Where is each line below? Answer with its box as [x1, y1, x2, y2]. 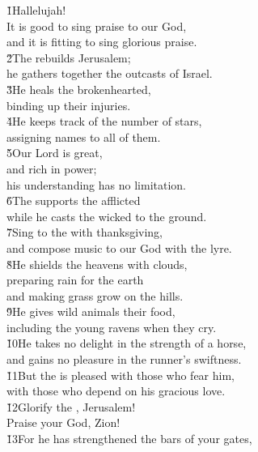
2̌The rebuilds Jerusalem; [6, 49, 131, 66]
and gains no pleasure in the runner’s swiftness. [6, 351, 242, 368]
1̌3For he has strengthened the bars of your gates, [6, 430, 252, 447]
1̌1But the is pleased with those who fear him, [6, 366, 235, 383]
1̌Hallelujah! [6, 2, 66, 18]
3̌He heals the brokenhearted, [6, 80, 151, 97]
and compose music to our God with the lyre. [6, 239, 232, 256]
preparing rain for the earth [6, 271, 144, 288]
